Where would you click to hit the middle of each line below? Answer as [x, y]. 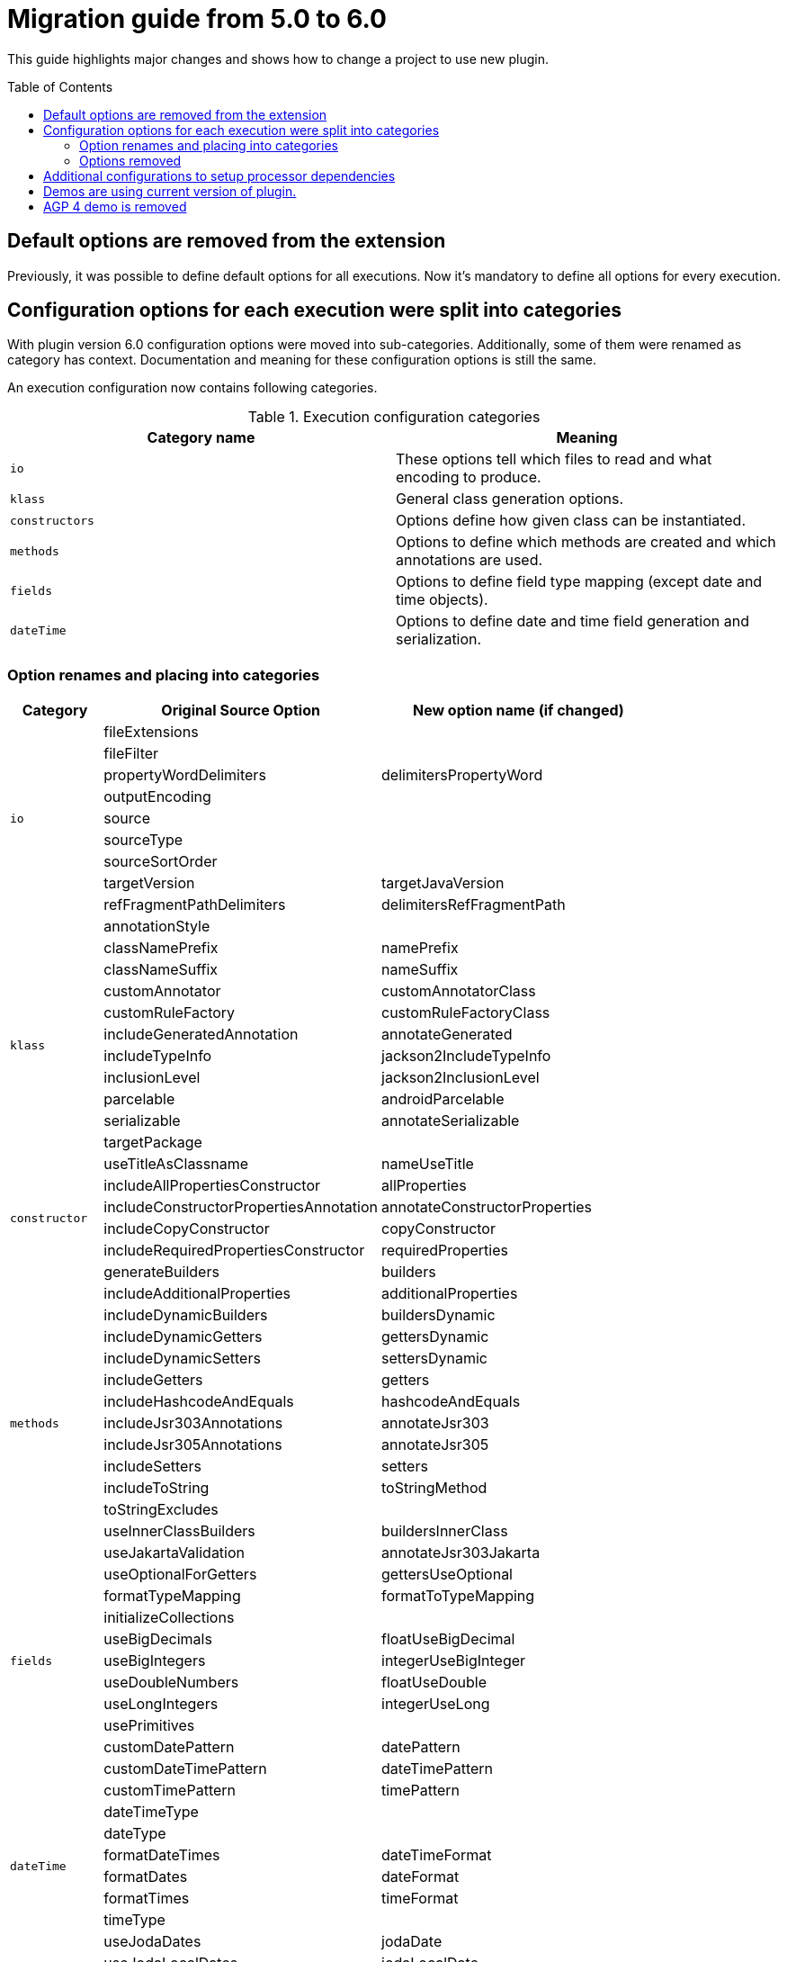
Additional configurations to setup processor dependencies [219, 175]
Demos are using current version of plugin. [170, 191]
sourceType [143, 840]
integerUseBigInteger [454, 1661]
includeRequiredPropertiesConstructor [234, 1251]
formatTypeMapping [172, 1596]
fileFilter [131, 754]
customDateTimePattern [185, 1769]
